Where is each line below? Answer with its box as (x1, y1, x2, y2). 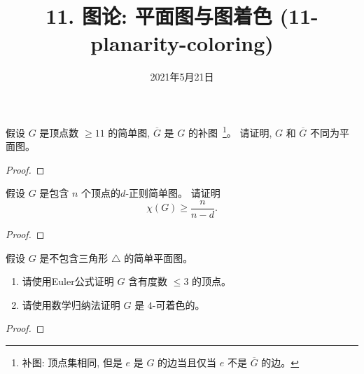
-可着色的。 (152, 297, 205, 312)
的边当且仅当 (157, 354, 217, 369)
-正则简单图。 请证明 (125, 186, 220, 200)
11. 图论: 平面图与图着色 (45, 1, 272, 30)
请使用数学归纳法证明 (22, 297, 120, 312)
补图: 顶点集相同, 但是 (22, 354, 122, 369)
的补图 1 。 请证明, (188, 123, 272, 139)
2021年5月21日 (150, 69, 214, 84)
